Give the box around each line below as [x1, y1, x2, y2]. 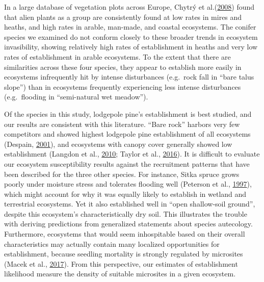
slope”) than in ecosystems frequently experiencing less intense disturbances [4, 81, 241, 92]
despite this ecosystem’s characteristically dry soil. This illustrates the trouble [4, 208, 247, 219]
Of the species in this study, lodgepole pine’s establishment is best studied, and [4, 108, 252, 119]
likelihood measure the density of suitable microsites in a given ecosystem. [4, 268, 236, 279]
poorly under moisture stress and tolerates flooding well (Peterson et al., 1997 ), [4, 178, 252, 189]
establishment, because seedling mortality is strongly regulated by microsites [4, 248, 243, 259]
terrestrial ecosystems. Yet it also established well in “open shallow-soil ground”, [4, 198, 255, 209]
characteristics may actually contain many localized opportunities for [4, 238, 220, 249]
